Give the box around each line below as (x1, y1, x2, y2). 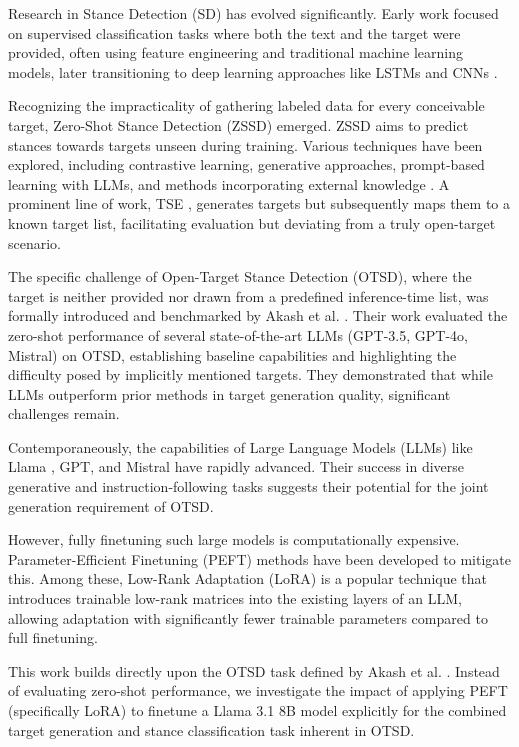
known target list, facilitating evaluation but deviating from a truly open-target (8, 212, 496, 233)
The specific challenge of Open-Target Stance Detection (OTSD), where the (8, 266, 472, 287)
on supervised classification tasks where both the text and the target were (8, 22, 461, 43)
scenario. (8, 232, 62, 253)
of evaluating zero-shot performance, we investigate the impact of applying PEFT (8, 680, 508, 701)
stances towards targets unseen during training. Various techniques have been (8, 134, 483, 155)
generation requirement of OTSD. (8, 495, 214, 516)
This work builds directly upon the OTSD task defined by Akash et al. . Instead (8, 660, 500, 681)
